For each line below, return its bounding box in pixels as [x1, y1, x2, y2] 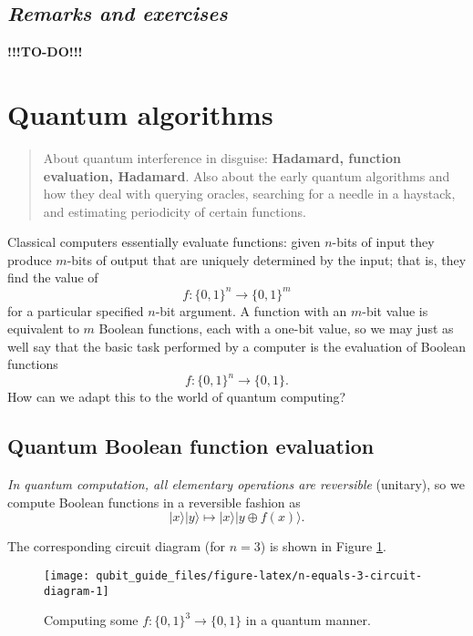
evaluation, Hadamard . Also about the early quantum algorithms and [43, 166, 450, 185]
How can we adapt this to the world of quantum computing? [7, 387, 346, 406]
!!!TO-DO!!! [7, 42, 83, 61]
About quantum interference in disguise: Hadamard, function [43, 148, 402, 167]
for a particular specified [7, 301, 144, 320]
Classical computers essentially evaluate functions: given [7, 232, 321, 251]
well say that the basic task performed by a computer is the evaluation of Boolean [7, 336, 467, 355]
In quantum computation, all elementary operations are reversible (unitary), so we [7, 475, 465, 494]
